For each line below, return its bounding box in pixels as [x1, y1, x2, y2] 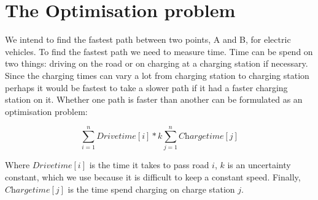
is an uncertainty [227, 158, 291, 171]
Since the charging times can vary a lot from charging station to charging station [5, 69, 309, 81]
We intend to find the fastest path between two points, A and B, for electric [5, 33, 291, 46]
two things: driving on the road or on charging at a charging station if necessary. [5, 57, 308, 70]
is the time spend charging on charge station [68, 182, 235, 195]
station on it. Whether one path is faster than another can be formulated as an [5, 93, 303, 106]
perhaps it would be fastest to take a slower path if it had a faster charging [5, 81, 288, 94]
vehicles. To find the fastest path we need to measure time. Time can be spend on [5, 45, 313, 57]
